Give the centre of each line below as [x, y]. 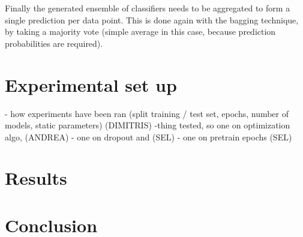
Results [36, 178]
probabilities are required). [54, 43]
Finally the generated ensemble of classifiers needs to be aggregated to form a [148, 8]
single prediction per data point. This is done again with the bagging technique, [152, 19]
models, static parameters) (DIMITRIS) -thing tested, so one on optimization [148, 125]
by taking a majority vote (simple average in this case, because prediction [140, 31]
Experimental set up [91, 84]
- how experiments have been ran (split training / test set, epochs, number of [147, 113]
